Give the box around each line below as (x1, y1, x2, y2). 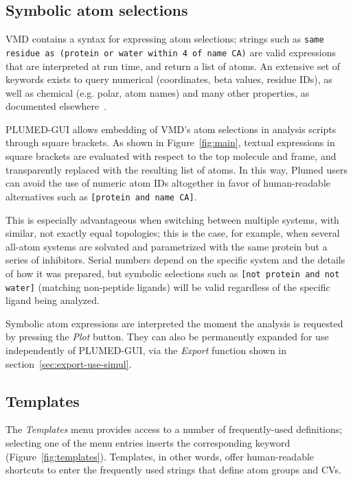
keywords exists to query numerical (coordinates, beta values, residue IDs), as (5, 72, 332, 86)
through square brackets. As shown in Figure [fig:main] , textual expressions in (5, 135, 335, 150)
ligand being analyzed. (5, 293, 100, 307)
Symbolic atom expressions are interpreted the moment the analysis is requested (5, 316, 343, 330)
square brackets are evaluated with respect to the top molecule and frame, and (5, 149, 337, 163)
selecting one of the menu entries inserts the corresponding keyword (5, 435, 291, 449)
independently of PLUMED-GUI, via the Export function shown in (5, 342, 287, 357)
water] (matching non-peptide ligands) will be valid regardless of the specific (5, 279, 330, 294)
